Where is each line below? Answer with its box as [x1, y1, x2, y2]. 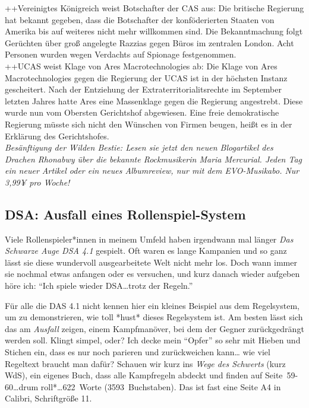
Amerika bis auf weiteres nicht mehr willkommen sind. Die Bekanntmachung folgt [5, 25, 303, 37]
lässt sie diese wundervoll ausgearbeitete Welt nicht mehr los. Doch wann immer [5, 256, 297, 268]
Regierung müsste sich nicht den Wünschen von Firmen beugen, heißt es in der [5, 117, 292, 130]
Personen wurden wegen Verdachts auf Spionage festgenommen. [5, 48, 237, 60]
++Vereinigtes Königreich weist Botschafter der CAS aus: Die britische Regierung [5, 2, 304, 14]
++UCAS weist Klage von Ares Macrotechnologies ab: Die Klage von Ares [5, 59, 278, 72]
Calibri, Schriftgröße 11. [5, 392, 92, 404]
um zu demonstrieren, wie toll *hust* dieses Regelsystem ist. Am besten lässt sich [5, 311, 303, 323]
